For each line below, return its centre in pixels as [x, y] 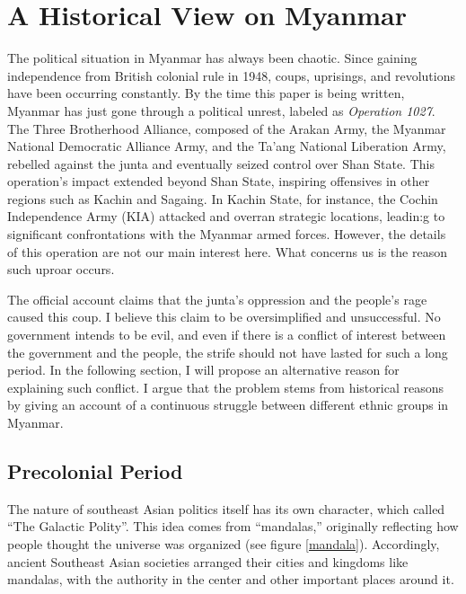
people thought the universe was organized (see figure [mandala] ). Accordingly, [224, 543]
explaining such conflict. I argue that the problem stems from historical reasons [225, 387]
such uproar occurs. [61, 269]
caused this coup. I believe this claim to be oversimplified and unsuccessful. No [224, 317]
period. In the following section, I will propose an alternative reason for [203, 370]
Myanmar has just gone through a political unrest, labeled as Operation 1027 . [221, 110]
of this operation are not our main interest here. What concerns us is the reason [227, 251]
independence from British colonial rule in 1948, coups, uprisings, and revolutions [231, 75]
